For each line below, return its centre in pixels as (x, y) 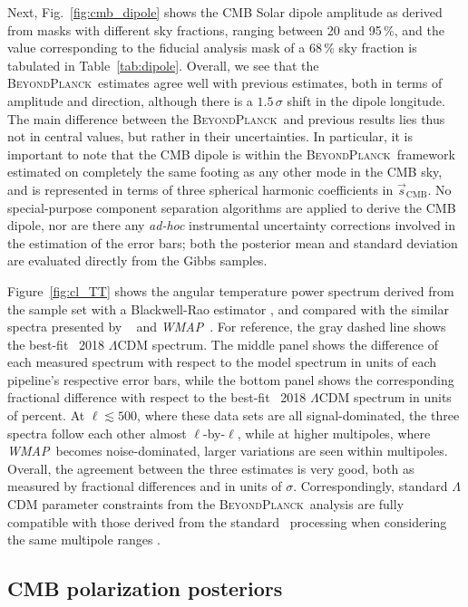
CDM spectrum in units (385, 397)
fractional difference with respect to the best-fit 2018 (157, 397)
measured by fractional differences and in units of (145, 486)
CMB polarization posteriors (145, 588)
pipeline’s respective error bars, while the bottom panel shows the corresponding (231, 379)
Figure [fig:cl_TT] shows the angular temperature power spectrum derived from (231, 290)
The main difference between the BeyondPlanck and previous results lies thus (226, 118)
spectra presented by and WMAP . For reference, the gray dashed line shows (227, 327)
